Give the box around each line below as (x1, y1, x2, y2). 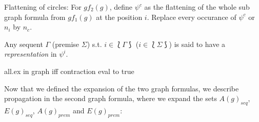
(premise (52, 38, 79, 49)
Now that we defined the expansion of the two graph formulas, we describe (4, 83, 239, 93)
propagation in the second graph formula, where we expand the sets (4, 93, 217, 104)
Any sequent (4, 38, 43, 49)
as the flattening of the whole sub (144, 2, 250, 12)
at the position (96, 11, 143, 22)
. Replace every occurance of (147, 11, 236, 22)
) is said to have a (169, 38, 226, 49)
